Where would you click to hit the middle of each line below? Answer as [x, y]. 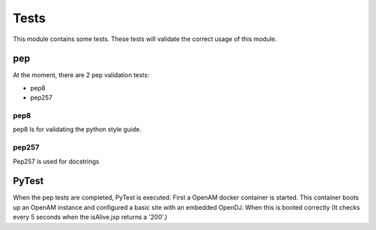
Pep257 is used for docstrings [56, 161]
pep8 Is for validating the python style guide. [77, 129]
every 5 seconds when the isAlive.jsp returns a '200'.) [90, 217]
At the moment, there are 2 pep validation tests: [81, 75]
